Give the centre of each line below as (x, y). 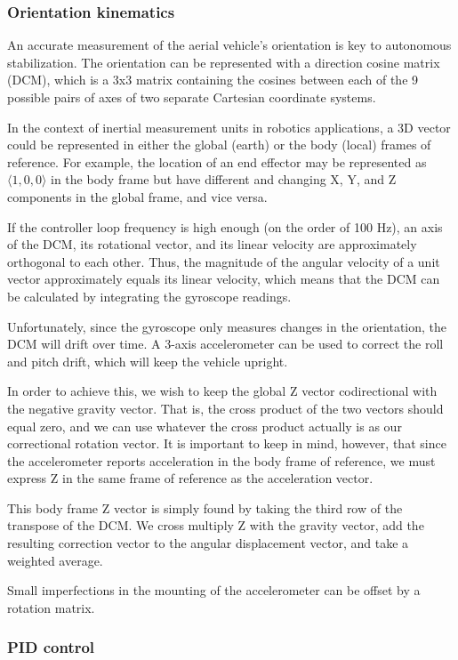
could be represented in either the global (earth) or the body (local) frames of (219, 145)
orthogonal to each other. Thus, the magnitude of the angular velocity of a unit (224, 261)
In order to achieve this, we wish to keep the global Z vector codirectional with (222, 391)
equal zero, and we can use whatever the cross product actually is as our (205, 426)
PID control (51, 647)
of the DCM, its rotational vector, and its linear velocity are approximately (212, 244)
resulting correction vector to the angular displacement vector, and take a (208, 543)
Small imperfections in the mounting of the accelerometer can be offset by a (214, 590)
